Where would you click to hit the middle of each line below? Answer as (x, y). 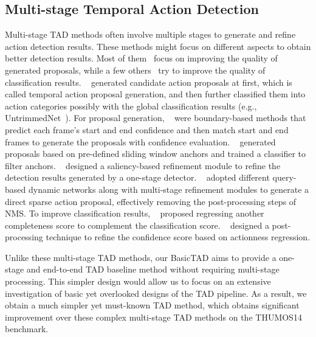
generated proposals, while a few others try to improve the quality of (135, 70)
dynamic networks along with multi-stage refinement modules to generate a (169, 189)
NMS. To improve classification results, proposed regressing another (135, 213)
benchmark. (27, 329)
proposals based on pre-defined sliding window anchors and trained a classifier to (156, 154)
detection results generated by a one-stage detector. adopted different (137, 177)
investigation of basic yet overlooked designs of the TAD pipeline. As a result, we (156, 293)
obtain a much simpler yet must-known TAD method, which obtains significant (152, 305)
